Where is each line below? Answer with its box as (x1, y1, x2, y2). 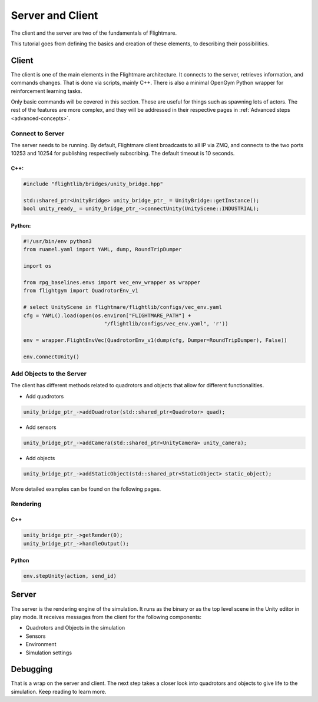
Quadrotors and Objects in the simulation (25, 624, 125, 631)
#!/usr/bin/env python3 (23, 238, 92, 245)
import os (23, 262, 52, 270)
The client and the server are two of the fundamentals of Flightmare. (11, 29, 177, 36)
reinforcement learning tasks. (11, 87, 82, 94)
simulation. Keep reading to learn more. (11, 688, 107, 695)
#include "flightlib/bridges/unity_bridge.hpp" (23, 181, 163, 188)
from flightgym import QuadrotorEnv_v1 (23, 287, 138, 294)
